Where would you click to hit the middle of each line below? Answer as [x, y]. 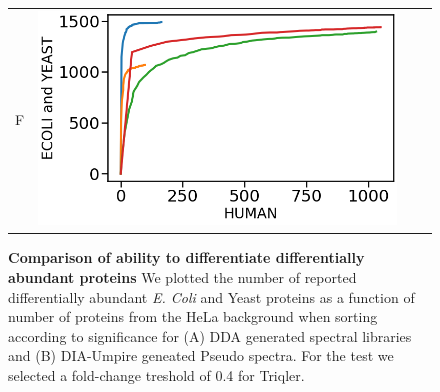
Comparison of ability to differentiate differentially [186, 257]
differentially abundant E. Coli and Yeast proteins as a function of [211, 296]
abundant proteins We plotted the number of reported [182, 276]
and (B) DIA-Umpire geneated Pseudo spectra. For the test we [201, 355]
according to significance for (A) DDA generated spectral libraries [210, 335]
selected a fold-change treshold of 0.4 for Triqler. [156, 374]
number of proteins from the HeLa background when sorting [193, 316]
